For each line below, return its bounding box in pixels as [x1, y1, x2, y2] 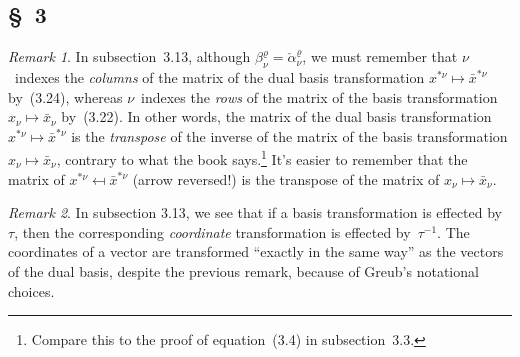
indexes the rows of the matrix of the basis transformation [141, 86, 498, 107]
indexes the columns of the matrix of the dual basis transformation [14, 67, 425, 87]
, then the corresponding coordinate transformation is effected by [14, 221, 411, 242]
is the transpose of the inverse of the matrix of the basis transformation [71, 125, 508, 146]
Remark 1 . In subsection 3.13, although [8, 46, 251, 67]
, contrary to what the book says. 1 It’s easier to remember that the [56, 146, 468, 170]
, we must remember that [302, 46, 458, 67]
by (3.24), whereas [8, 86, 123, 107]
